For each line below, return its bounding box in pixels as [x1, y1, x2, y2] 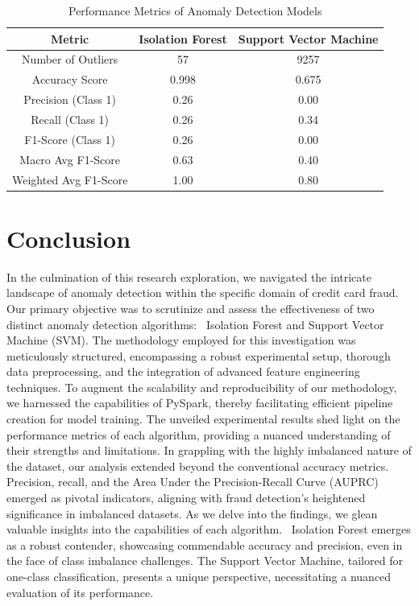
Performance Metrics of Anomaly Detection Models [68, 2, 322, 19]
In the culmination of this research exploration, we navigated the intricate [6, 268, 371, 285]
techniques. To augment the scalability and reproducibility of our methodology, [6, 378, 397, 395]
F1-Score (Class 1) [24, 130, 116, 147]
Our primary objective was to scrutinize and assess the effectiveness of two [6, 299, 375, 316]
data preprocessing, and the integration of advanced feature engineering [6, 363, 360, 380]
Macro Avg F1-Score [19, 150, 121, 167]
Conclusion [6, 221, 131, 254]
